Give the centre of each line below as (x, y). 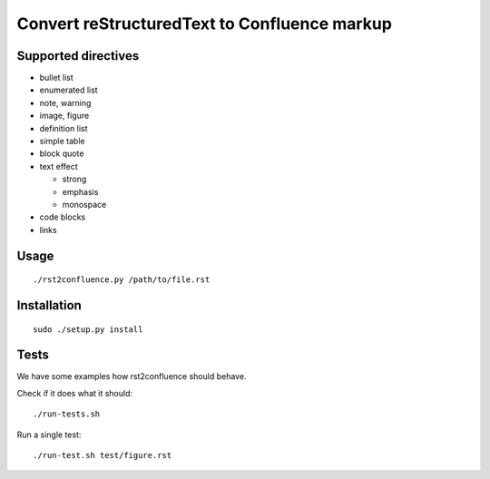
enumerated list (69, 90)
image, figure (64, 116)
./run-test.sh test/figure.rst (103, 455)
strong (74, 179)
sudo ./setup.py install (88, 329)
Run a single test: (49, 435)
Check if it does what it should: (75, 393)
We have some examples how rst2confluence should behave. (132, 376)
